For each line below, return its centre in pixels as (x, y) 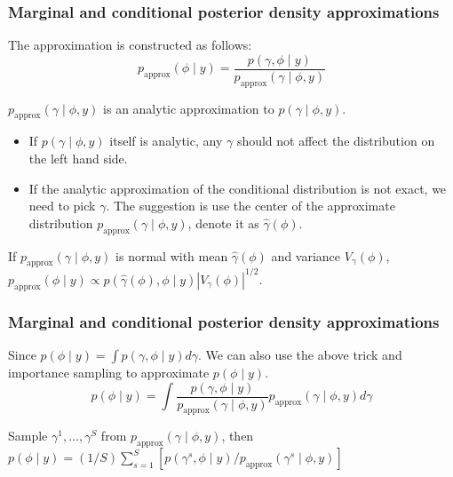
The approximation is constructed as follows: (130, 45)
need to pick (62, 206)
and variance (306, 255)
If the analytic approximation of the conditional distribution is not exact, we (238, 188)
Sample (28, 436)
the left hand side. (78, 159)
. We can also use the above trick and (300, 354)
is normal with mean (172, 255)
